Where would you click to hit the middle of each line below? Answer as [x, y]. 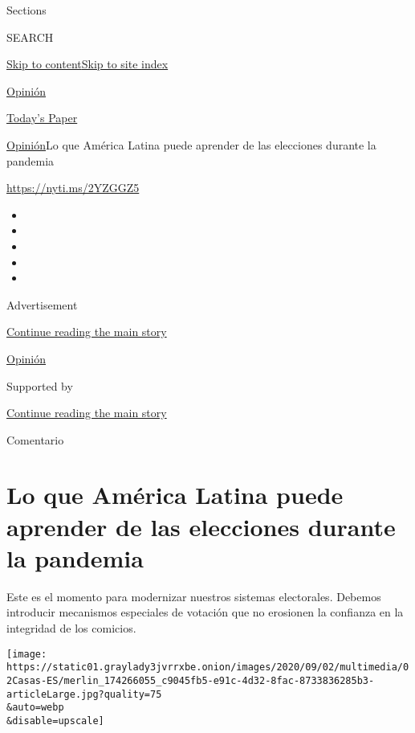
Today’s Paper [42, 118]
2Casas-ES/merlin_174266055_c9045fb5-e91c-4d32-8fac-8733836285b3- [191, 680]
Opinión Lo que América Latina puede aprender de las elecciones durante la [191, 144]
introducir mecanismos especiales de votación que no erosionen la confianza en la [205, 612]
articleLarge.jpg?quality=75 [84, 694]
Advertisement [42, 304]
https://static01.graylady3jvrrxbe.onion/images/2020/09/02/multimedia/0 [208, 667]
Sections [26, 10]
